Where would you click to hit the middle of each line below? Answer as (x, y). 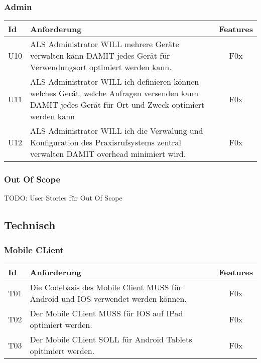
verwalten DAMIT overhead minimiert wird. (108, 154)
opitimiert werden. (62, 351)
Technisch (30, 225)
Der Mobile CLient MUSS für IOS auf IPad (106, 313)
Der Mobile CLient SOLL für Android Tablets (111, 339)
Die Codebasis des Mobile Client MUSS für (106, 287)
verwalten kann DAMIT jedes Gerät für (100, 56)
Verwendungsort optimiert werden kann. (101, 67)
